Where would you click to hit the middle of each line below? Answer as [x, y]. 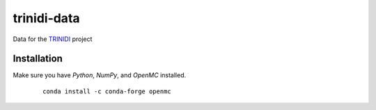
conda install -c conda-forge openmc [107, 91]
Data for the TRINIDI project [53, 39]
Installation [38, 59]
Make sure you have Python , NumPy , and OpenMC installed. [100, 75]
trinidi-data [46, 18]
